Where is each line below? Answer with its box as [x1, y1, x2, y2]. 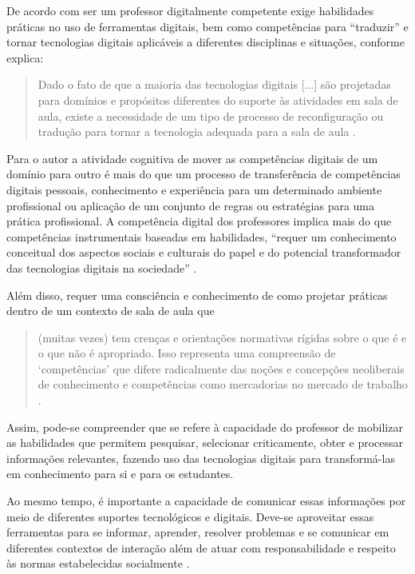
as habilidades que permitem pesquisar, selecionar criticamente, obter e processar [6, 434, 403, 451]
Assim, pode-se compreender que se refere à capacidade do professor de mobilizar [6, 418, 403, 435]
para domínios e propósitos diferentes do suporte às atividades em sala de [38, 91, 398, 108]
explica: [6, 49, 44, 66]
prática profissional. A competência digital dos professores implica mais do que [6, 213, 392, 229]
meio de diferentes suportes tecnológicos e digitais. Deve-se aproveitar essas [6, 508, 374, 524]
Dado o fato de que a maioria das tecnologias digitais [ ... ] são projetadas [38, 76, 391, 93]
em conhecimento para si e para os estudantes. [6, 465, 234, 482]
